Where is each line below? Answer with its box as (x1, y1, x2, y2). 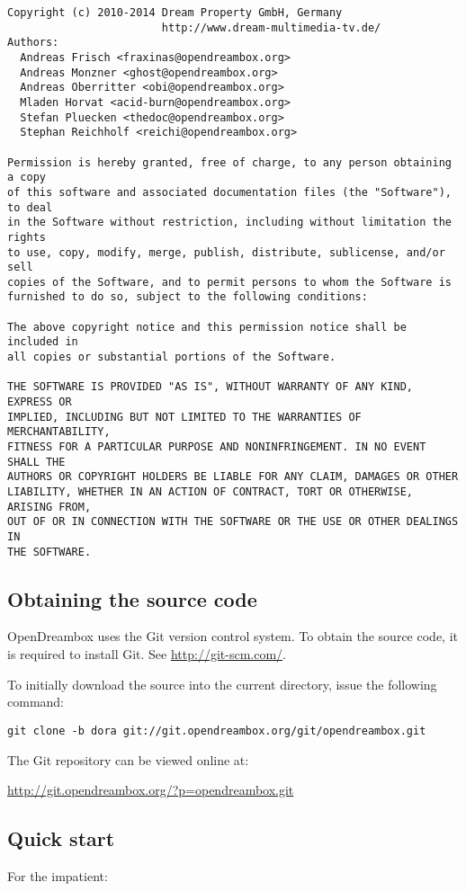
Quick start (7, 824, 115, 852)
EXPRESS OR (7, 396, 72, 409)
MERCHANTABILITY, (7, 425, 111, 439)
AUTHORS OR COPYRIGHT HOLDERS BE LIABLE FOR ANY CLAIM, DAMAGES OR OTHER (7, 470, 459, 484)
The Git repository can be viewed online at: (7, 750, 249, 769)
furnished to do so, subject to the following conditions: (7, 290, 368, 304)
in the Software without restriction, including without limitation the (7, 216, 452, 229)
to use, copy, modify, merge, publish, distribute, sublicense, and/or (7, 245, 445, 259)
